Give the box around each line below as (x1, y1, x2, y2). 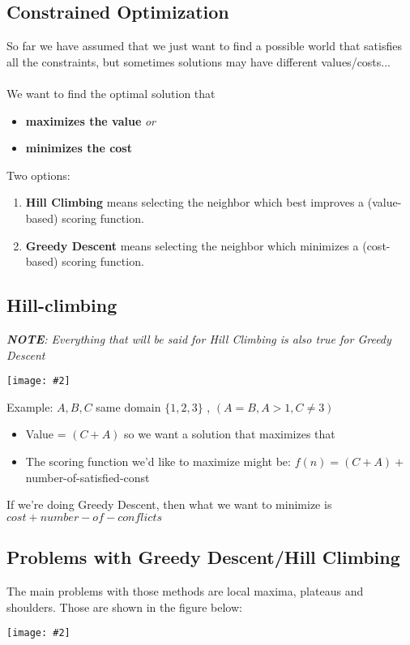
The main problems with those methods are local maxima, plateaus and (6, 582, 364, 599)
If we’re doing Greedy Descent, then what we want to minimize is (6, 496, 332, 513)
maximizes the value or (25, 112, 156, 129)
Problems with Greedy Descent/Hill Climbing (6, 545, 400, 570)
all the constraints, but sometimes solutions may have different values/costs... (6, 53, 391, 70)
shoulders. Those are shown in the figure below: (6, 598, 242, 615)
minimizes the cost (25, 139, 132, 156)
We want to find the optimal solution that (6, 84, 216, 101)
